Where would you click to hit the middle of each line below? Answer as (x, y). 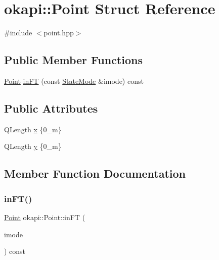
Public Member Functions (73, 60)
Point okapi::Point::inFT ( (45, 217)
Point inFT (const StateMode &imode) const (74, 81)
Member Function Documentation (95, 173)
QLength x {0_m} (33, 129)
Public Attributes (51, 108)
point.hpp (59, 33)
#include (18, 33)
